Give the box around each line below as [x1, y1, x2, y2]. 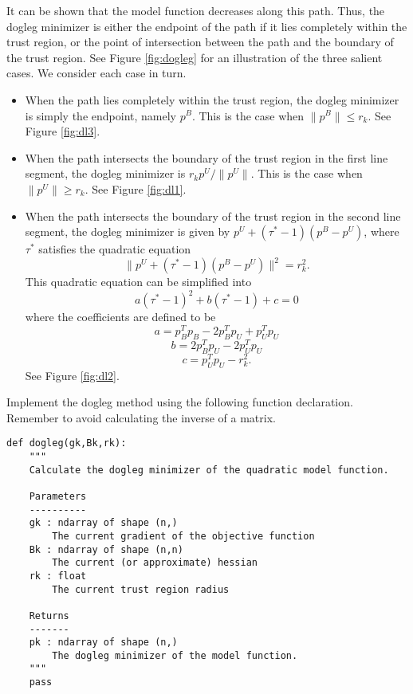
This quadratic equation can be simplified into [25, 273, 252, 290]
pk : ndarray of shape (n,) [29, 637, 178, 649]
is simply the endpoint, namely [25, 107, 176, 124]
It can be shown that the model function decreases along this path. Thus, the [6, 2, 385, 18]
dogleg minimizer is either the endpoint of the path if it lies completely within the [6, 18, 407, 34]
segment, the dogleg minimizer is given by [25, 223, 230, 240]
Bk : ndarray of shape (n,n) [29, 543, 183, 555]
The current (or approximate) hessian [52, 557, 258, 569]
